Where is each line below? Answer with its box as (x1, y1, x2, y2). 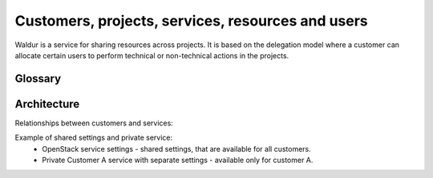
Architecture (14, 97, 80, 111)
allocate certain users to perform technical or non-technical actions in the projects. (14, 50, 289, 60)
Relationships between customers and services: (14, 118, 174, 128)
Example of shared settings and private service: (14, 133, 172, 143)
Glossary (14, 72, 62, 85)
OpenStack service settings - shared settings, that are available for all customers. (42, 144, 312, 153)
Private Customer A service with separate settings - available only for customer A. (42, 156, 314, 165)
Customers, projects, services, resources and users (14, 12, 368, 30)
